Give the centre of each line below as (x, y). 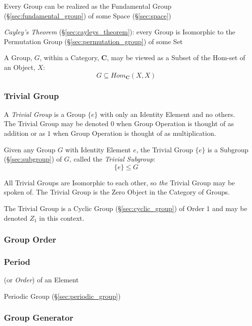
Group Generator (39, 318)
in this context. (62, 218)
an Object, (20, 67)
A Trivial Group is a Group (45, 114)
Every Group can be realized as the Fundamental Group (88, 6)
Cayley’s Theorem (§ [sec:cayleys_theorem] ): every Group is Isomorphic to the (120, 32)
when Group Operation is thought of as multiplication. (134, 133)
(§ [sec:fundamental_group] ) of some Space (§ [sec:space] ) (88, 15)
